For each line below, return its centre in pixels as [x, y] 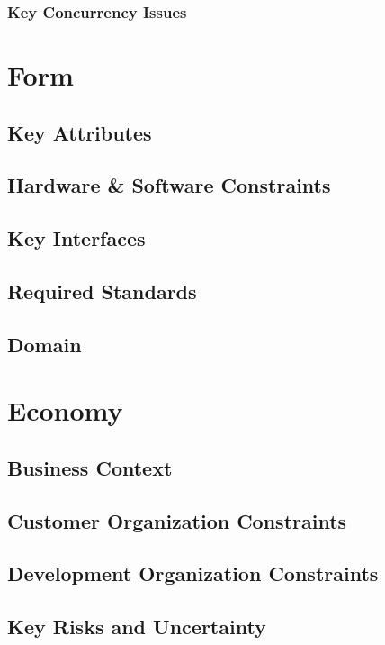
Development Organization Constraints [193, 573]
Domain [45, 344]
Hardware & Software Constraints [169, 185]
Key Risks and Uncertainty [137, 627]
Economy [65, 410]
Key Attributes [80, 132]
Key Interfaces [76, 238]
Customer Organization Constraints [177, 520]
